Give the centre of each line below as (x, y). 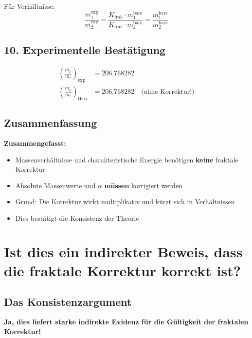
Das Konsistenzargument (68, 301)
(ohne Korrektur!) (168, 92)
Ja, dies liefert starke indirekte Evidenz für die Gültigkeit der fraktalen (126, 322)
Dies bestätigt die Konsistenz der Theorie (77, 218)
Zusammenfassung (51, 123)
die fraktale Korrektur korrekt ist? (122, 270)
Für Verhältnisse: (29, 6)
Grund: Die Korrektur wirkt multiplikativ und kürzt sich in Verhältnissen (125, 202)
